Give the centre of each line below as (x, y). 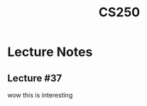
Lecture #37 (35, 78)
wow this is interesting (40, 95)
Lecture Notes (50, 52)
